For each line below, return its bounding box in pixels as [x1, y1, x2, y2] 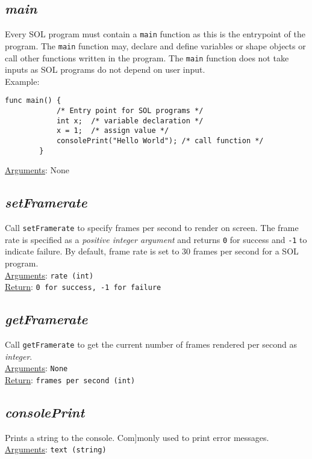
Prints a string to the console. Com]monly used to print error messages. [5, 431, 269, 443]
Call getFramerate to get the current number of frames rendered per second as [5, 338, 297, 351]
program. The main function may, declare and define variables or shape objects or [5, 39, 306, 52]
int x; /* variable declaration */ [56, 116, 204, 125]
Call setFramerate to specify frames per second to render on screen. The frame [5, 221, 299, 234]
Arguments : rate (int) [5, 268, 94, 281]
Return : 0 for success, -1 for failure [5, 280, 161, 293]
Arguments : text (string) [5, 443, 107, 455]
